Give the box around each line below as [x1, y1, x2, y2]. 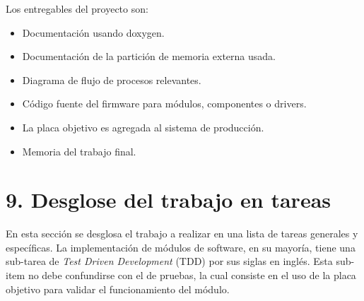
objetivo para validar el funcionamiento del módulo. [6, 281, 230, 296]
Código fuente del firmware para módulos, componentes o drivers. [22, 96, 307, 111]
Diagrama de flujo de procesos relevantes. [22, 72, 201, 87]
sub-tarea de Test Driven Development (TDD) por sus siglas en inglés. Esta [6, 254, 333, 268]
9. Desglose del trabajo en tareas [6, 185, 331, 214]
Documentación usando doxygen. [22, 25, 165, 40]
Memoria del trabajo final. [22, 143, 136, 158]
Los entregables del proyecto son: [6, 1, 148, 16]
